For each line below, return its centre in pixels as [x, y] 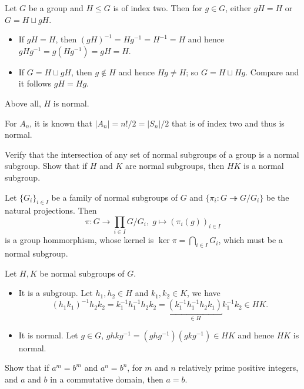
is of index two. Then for [158, 8]
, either [238, 8]
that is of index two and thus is [228, 123]
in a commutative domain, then [107, 379]
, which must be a [250, 240]
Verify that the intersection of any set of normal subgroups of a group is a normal [152, 154]
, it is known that [61, 123]
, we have [204, 293]
